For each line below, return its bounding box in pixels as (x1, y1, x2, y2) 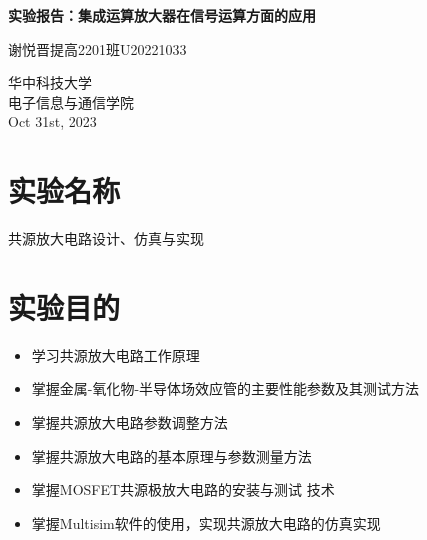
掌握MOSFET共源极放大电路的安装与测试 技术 (31, 479, 335, 500)
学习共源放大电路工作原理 (31, 344, 200, 365)
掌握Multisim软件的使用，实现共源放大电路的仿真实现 (31, 512, 381, 533)
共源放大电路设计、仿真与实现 (8, 228, 204, 249)
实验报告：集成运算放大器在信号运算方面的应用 (8, 5, 316, 25)
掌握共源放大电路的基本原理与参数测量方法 (31, 445, 312, 466)
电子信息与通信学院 (8, 91, 134, 112)
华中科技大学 (8, 72, 92, 93)
